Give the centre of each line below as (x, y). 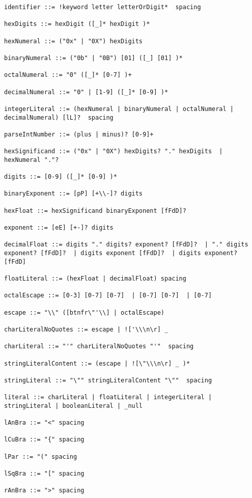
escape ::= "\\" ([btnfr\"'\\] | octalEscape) (84, 312)
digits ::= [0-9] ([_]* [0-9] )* (61, 177)
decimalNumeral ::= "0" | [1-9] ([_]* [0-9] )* (86, 92)
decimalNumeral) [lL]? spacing (59, 117)
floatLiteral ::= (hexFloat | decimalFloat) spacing (95, 279)
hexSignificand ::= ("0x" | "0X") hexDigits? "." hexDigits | (114, 151)
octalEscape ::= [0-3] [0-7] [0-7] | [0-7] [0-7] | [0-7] (108, 296)
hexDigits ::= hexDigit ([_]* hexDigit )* (77, 24)
